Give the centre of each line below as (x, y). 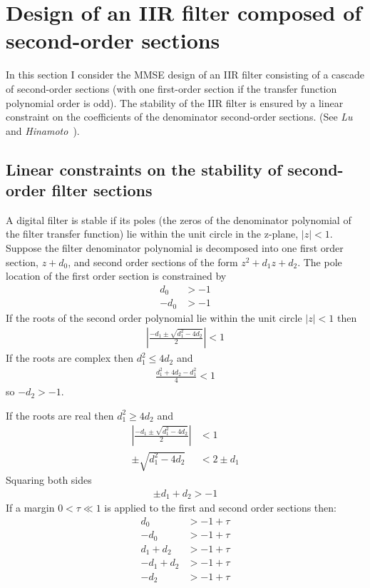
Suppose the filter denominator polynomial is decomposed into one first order (175, 248)
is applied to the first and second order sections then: (220, 508)
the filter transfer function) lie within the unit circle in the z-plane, (152, 234)
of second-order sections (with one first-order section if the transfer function (171, 88)
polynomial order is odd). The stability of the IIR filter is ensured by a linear (175, 102)
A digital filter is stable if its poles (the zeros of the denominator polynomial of (179, 219)
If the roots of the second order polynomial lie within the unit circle (154, 317)
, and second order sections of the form (153, 262)
